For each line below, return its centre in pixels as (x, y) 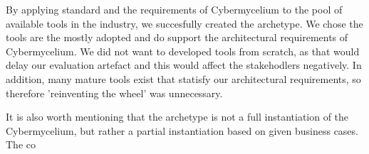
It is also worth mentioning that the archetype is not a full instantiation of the (177, 117)
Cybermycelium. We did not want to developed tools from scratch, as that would (183, 51)
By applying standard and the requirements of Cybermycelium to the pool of (174, 9)
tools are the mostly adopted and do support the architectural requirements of (177, 37)
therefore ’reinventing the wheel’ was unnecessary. (114, 93)
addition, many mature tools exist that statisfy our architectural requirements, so (183, 78)
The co (21, 144)
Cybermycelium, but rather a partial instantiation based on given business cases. (182, 130)
